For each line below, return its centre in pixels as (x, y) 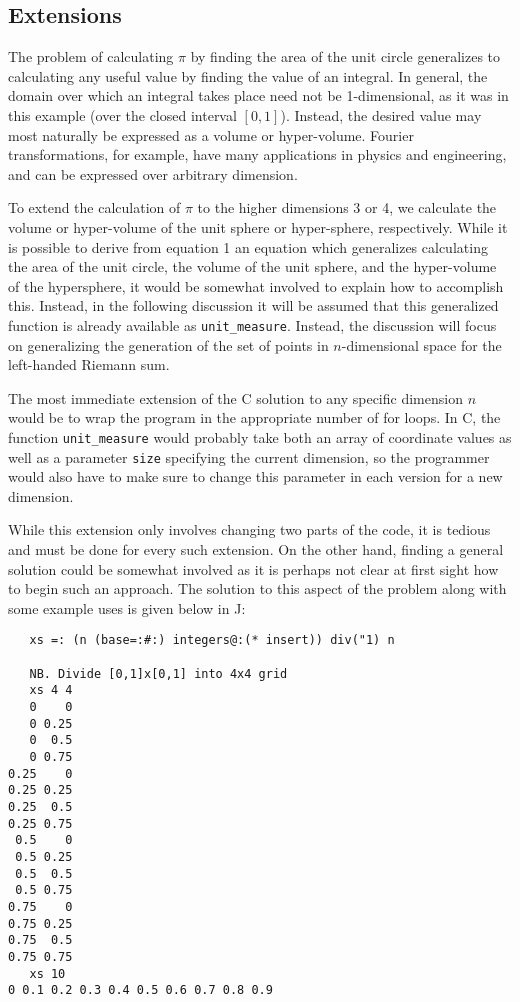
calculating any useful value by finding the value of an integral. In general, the (248, 75)
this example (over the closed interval (122, 114)
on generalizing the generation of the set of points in (168, 344)
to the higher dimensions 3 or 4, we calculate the (347, 207)
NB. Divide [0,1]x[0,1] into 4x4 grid (158, 673)
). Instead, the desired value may (381, 114)
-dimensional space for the (421, 344)
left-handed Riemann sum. (89, 364)
